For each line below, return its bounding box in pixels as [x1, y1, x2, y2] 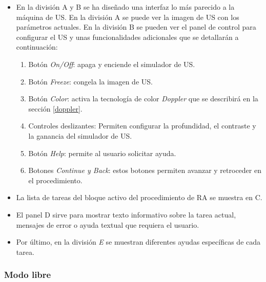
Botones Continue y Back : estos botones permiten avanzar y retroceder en [28, 165, 261, 176]
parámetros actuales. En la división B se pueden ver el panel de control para [16, 21, 256, 32]
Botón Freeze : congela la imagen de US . [28, 76, 153, 86]
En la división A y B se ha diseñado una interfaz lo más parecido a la [16, 2, 235, 12]
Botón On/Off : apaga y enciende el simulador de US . [28, 58, 195, 69]
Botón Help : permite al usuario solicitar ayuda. [28, 147, 176, 158]
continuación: [16, 41, 58, 52]
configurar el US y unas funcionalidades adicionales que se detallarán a [16, 31, 239, 42]
